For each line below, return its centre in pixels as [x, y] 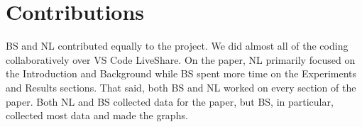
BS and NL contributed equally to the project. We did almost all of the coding [177, 46]
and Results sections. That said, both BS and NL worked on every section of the [181, 87]
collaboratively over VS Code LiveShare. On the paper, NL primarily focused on [181, 59]
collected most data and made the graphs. [97, 115]
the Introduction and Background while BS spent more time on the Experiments [181, 73]
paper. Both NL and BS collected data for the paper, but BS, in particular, [170, 101]
